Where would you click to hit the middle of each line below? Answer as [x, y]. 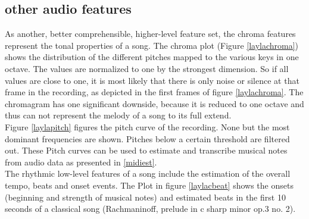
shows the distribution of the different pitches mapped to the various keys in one [152, 57]
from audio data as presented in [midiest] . [81, 162]
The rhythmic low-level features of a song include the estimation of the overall [148, 173]
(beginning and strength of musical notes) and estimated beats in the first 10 [145, 197]
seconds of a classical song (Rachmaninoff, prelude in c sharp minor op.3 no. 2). [150, 209]
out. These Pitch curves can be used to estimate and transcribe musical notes [146, 150]
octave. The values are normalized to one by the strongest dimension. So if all [147, 68]
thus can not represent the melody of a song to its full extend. [118, 115]
